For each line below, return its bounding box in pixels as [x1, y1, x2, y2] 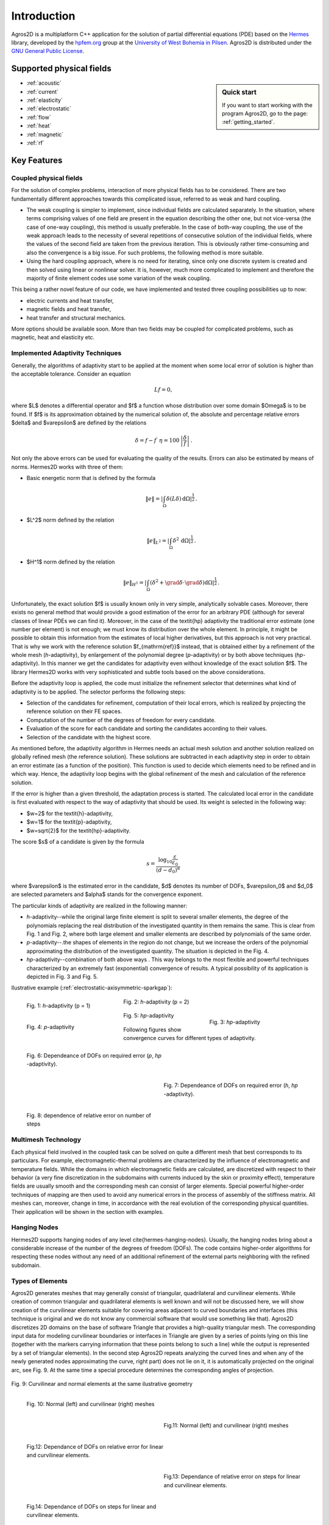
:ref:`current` [26, 88, 59, 95]
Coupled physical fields [11, 174, 83, 182]
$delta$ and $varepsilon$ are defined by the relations [11, 419, 147, 426]
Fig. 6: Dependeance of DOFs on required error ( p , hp [26, 1052, 161, 1060]
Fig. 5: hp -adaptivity [123, 1012, 174, 1019]
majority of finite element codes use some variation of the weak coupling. [26, 274, 211, 282]
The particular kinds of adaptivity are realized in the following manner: [11, 902, 188, 909]
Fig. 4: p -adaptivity [26, 1023, 75, 1030]
